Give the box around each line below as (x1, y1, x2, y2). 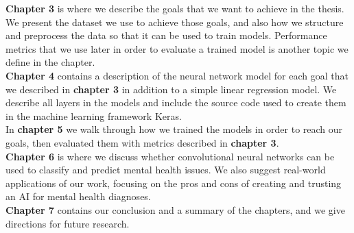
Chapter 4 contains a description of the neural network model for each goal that (5, 68, 349, 82)
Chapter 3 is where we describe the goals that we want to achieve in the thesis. (5, 1, 344, 15)
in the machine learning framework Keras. (5, 108, 182, 123)
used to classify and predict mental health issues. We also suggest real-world (5, 162, 326, 177)
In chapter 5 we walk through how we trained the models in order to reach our (5, 122, 343, 136)
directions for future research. (5, 216, 130, 230)
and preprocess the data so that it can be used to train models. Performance (5, 28, 327, 42)
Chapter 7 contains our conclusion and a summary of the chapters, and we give (5, 202, 345, 217)
